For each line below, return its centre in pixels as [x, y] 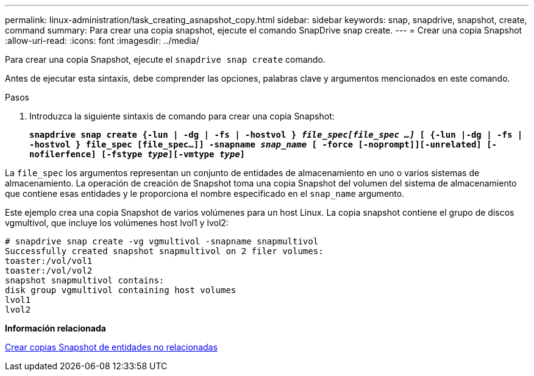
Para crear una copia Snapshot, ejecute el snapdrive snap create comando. [165, 59]
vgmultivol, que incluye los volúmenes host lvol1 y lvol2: [117, 223]
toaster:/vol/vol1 [49, 261]
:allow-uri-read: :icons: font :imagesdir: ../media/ [102, 41]
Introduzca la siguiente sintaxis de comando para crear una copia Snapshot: [182, 116]
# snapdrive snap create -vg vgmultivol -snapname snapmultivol [162, 241]
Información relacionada [55, 328]
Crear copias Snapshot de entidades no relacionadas [111, 347]
